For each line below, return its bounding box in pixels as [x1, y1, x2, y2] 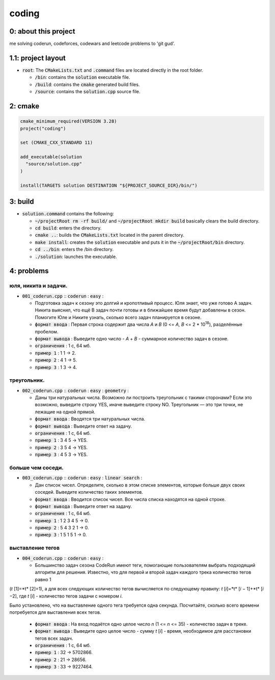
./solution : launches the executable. [35, 253, 117, 260]
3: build [9, 197, 34, 206]
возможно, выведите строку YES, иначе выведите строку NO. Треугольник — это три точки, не [35, 402, 243, 408]
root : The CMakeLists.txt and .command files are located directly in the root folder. [22, 67, 204, 73]
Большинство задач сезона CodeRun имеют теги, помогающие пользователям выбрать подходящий [35, 562, 256, 569]
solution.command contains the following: [22, 211, 114, 217]
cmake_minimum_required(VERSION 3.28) [20, 119, 117, 124]
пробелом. [35, 328, 59, 334]
